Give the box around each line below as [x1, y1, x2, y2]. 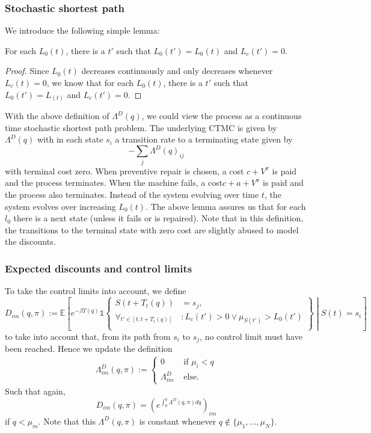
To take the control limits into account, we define [5, 284, 186, 297]
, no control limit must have [200, 330, 302, 342]
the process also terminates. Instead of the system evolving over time [5, 188, 259, 200]
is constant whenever [139, 414, 216, 427]
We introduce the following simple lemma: [5, 24, 160, 37]
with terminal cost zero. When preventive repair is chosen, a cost [5, 164, 244, 177]
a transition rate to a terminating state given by [115, 133, 293, 146]
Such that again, [5, 385, 66, 398]
